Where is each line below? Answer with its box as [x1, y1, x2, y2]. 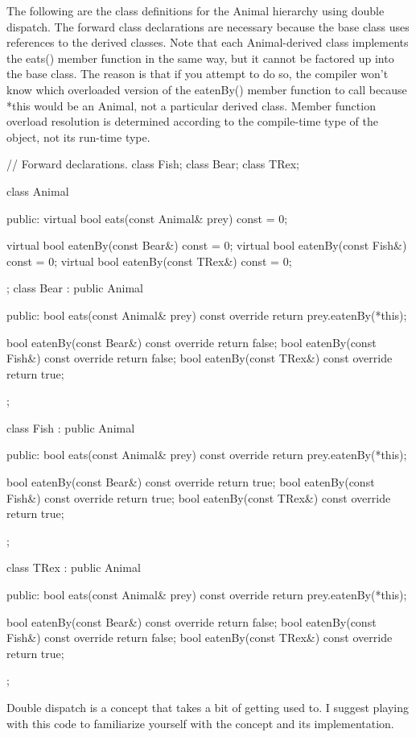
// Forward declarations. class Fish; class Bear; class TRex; [6, 155, 299, 172]
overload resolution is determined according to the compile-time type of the [6, 113, 378, 130]
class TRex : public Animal [6, 559, 141, 576]
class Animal [6, 182, 69, 199]
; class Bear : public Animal [6, 279, 143, 296]
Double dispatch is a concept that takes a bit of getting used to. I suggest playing [6, 699, 409, 715]
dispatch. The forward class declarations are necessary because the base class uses [6, 18, 410, 35]
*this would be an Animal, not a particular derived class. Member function [6, 97, 376, 114]
